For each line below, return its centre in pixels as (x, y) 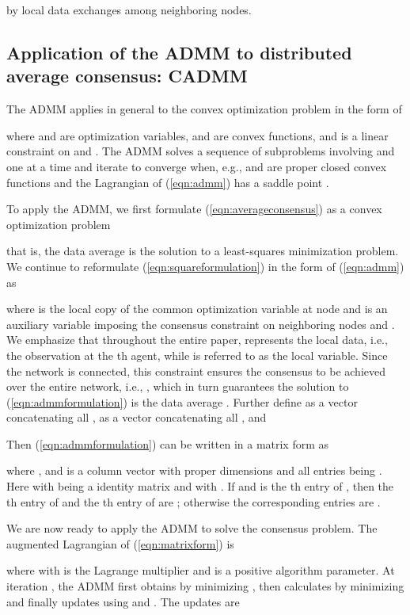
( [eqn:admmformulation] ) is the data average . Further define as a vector (182, 401)
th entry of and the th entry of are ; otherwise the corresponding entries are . (194, 501)
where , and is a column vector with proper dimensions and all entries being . (194, 470)
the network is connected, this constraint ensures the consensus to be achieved (196, 371)
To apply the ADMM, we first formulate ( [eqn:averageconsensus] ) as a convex (194, 209)
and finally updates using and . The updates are (123, 601)
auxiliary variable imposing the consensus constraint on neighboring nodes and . (201, 324)
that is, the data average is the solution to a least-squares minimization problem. (203, 251)
